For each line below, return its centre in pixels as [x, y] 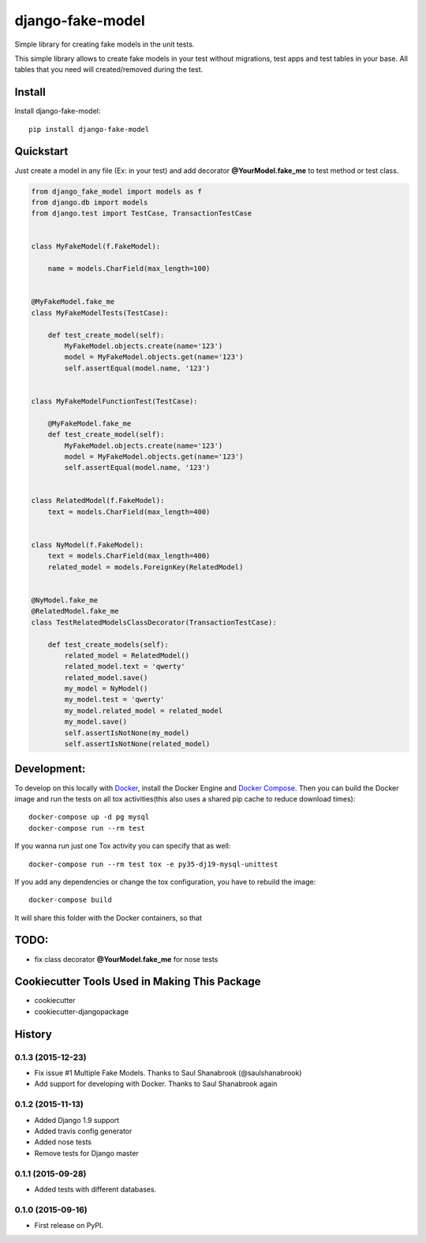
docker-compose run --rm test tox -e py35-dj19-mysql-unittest [153, 864]
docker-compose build [70, 900]
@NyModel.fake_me [65, 600]
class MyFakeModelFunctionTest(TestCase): [114, 401]
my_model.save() [96, 722]
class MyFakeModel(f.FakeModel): [96, 246]
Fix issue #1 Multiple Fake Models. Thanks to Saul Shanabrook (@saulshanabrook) [168, 1073]
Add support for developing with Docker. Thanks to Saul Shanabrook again [156, 1084]
